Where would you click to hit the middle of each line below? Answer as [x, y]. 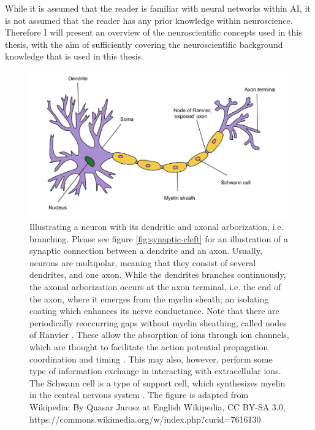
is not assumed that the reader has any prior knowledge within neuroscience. [149, 20]
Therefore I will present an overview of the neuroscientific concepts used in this [154, 32]
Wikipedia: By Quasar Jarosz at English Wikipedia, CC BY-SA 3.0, [157, 406]
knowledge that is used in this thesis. [74, 56]
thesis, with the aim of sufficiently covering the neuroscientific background [144, 44]
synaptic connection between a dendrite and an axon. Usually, [146, 251]
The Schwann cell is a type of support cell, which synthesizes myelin [157, 382]
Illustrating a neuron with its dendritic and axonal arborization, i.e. [157, 226]
